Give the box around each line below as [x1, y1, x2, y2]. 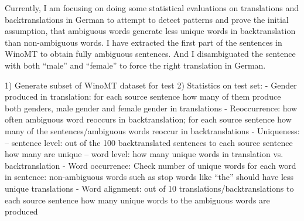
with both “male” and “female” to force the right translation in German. [5, 59, 266, 71]
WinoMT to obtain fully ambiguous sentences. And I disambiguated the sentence [5, 47, 296, 60]
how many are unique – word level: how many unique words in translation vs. [5, 148, 283, 160]
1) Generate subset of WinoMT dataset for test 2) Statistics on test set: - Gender [5, 79, 297, 91]
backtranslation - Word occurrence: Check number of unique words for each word [5, 159, 296, 171]
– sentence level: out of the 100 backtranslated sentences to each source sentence [5, 136, 293, 148]
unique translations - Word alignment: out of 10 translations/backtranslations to [5, 182, 294, 194]
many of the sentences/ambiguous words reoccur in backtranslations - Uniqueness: [5, 124, 300, 137]
